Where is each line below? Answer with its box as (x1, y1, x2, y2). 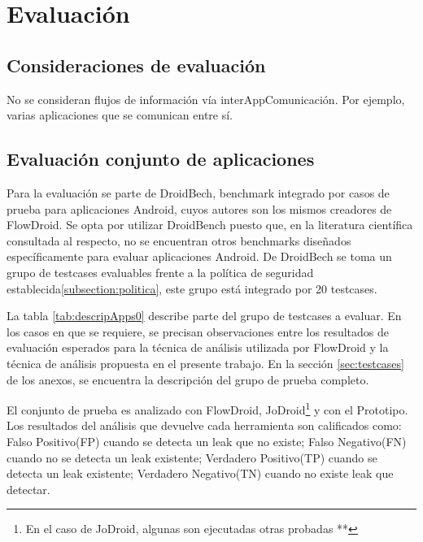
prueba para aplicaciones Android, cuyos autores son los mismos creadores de (7, 200, 392, 217)
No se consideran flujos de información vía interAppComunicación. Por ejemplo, (7, 90, 405, 107)
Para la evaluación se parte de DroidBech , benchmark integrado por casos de (7, 184, 390, 201)
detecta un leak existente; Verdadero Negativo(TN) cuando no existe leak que (7, 465, 394, 482)
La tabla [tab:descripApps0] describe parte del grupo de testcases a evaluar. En (7, 307, 402, 324)
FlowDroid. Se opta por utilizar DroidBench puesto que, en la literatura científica (7, 216, 413, 233)
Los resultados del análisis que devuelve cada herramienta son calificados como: (7, 417, 402, 434)
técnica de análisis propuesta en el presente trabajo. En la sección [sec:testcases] (7, 354, 404, 371)
